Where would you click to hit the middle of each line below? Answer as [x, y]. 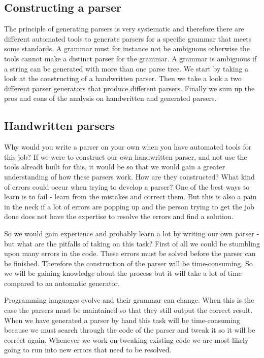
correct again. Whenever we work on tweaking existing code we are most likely [126, 339]
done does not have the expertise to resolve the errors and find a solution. [119, 216]
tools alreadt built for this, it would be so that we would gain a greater [115, 167]
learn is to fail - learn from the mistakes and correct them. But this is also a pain [130, 196]
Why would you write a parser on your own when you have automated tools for [128, 147]
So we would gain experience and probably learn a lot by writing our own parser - [132, 233]
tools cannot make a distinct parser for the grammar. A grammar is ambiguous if [130, 58]
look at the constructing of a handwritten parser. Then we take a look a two [123, 78]
